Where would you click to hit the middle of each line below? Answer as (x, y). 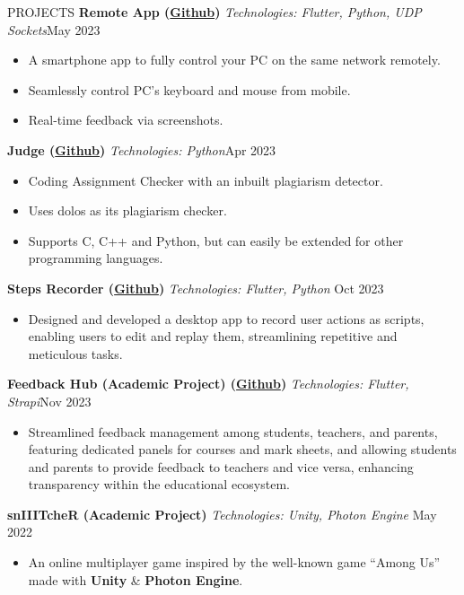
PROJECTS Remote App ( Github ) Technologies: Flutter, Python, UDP (214, 12)
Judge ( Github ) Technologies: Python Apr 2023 (142, 149)
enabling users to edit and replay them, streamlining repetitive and (213, 336)
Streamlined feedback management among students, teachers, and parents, (233, 431)
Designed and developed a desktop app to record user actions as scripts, (226, 318)
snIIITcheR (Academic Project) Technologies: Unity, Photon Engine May (222, 514)
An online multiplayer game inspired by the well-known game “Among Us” (234, 562)
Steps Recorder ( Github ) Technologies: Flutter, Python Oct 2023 (196, 288)
